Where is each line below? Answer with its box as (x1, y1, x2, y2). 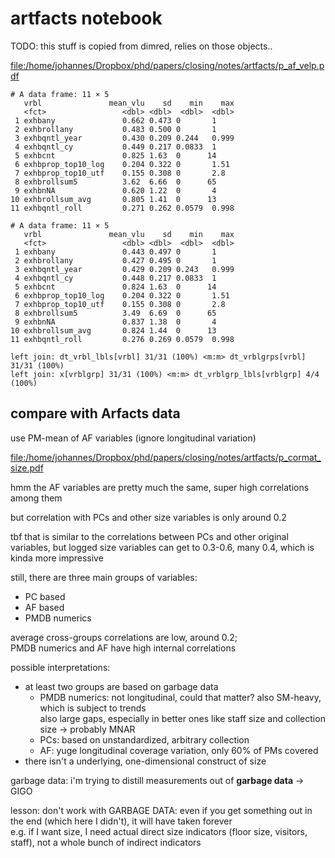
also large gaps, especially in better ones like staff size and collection (39, 712, 326, 724)
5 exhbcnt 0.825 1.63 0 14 (14, 150, 217, 161)
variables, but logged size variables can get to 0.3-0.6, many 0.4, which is (10, 541, 315, 553)
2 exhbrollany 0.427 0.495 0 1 (14, 255, 217, 266)
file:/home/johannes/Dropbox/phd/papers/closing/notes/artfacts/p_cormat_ (10, 451, 322, 463)
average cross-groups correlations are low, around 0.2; (10, 631, 238, 643)
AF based (24, 601, 65, 613)
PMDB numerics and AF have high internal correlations (10, 642, 237, 654)
